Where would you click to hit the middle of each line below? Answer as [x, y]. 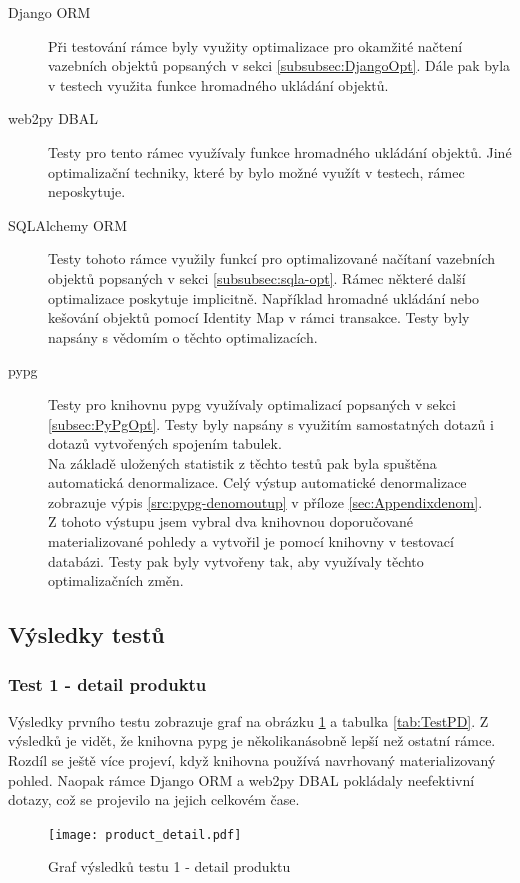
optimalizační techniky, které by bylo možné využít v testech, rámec [256, 171]
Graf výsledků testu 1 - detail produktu [169, 866]
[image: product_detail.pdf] [145, 834]
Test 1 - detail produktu [107, 683]
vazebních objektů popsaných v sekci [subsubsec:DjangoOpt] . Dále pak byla [279, 65]
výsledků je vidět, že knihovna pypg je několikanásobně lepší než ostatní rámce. [252, 740]
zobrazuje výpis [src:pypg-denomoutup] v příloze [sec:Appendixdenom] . [265, 501]
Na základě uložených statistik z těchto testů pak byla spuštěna [242, 462]
